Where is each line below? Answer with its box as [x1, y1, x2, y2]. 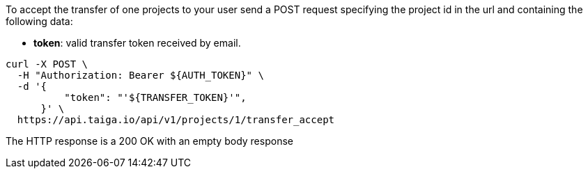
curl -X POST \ [6, 58, 88, 70]
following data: [6, 15, 73, 27]
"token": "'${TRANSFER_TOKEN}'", [64, 92, 247, 103]
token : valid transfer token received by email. [33, 37, 241, 49]
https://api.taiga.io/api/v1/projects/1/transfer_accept [17, 114, 335, 125]
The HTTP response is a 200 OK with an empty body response [6, 135, 293, 147]
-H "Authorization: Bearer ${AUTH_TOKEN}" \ [17, 70, 264, 81]
